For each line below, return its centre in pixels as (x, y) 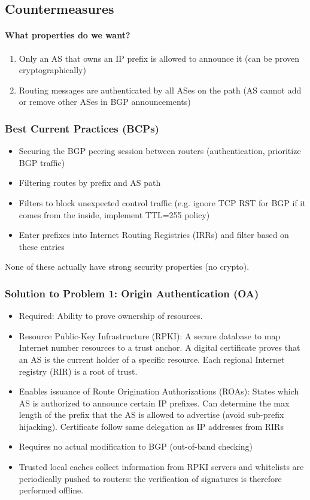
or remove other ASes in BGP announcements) (105, 102)
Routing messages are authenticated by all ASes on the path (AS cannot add (160, 90)
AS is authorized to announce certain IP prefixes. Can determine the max (154, 403)
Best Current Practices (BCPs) (82, 128)
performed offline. (51, 490)
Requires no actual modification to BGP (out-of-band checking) (136, 446)
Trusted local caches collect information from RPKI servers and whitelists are (161, 467)
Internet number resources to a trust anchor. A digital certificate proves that (159, 347)
